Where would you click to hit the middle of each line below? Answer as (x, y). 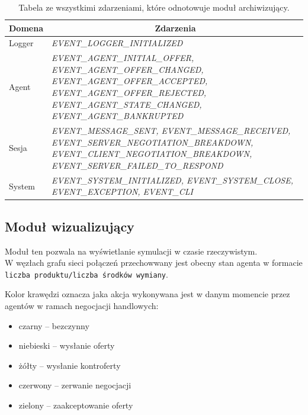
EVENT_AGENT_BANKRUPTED (117, 116)
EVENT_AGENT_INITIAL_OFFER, (123, 58)
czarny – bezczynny (54, 325)
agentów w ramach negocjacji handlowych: (82, 306)
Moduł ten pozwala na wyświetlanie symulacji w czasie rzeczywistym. (131, 251)
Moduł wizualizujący (70, 226)
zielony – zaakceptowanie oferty (76, 405)
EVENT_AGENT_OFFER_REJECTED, (129, 93)
